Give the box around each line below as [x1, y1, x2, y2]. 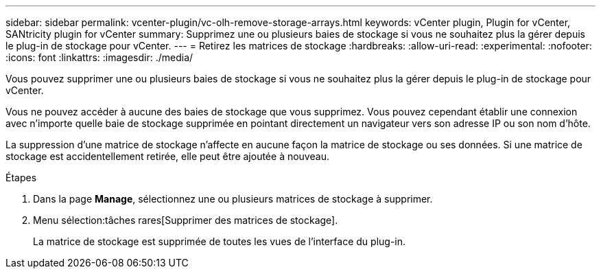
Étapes [5, 172, 37, 183]
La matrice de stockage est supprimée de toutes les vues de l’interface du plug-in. [33, 236, 406, 247]
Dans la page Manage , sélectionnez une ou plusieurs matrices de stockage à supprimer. [33, 193, 433, 205]
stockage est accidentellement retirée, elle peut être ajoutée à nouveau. [5, 150, 329, 162]
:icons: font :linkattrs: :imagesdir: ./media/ [5, 52, 193, 63]
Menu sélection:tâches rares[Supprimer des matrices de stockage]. [33, 214, 338, 226]
